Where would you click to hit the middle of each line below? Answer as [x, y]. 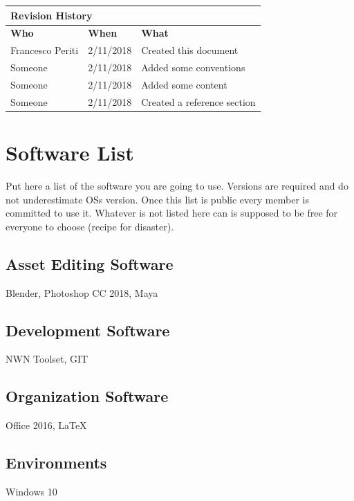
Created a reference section [198, 101]
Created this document [190, 50]
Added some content [184, 84]
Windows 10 [31, 491]
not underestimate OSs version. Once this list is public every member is [157, 199]
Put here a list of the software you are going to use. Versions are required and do [177, 185]
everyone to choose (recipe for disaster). [90, 226]
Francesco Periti [45, 50]
